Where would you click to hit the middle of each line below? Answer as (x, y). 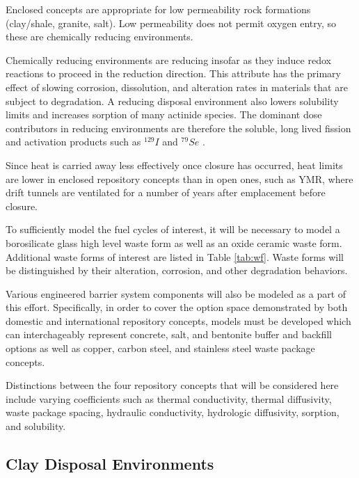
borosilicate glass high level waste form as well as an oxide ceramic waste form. (174, 242)
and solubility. (36, 426)
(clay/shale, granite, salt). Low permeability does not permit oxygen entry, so (171, 23)
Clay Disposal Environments (110, 464)
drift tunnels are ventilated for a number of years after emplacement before (166, 192)
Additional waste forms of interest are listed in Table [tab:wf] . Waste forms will (175, 256)
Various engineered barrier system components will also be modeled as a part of (176, 293)
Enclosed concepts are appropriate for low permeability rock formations (158, 9)
